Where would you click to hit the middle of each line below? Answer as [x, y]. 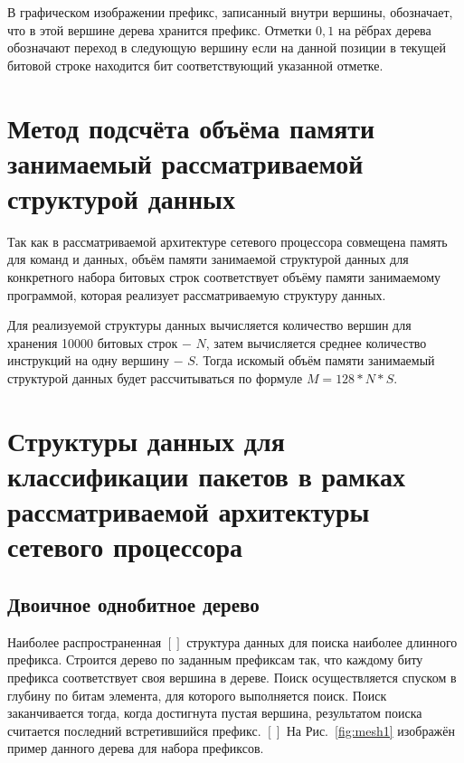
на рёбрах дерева [384, 29]
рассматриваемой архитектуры [189, 511]
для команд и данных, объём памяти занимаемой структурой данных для [208, 259]
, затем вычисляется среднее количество [316, 342]
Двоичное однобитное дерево [133, 603]
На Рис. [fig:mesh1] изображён [370, 730]
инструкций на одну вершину [88, 360]
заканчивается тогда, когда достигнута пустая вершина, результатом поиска [215, 713]
